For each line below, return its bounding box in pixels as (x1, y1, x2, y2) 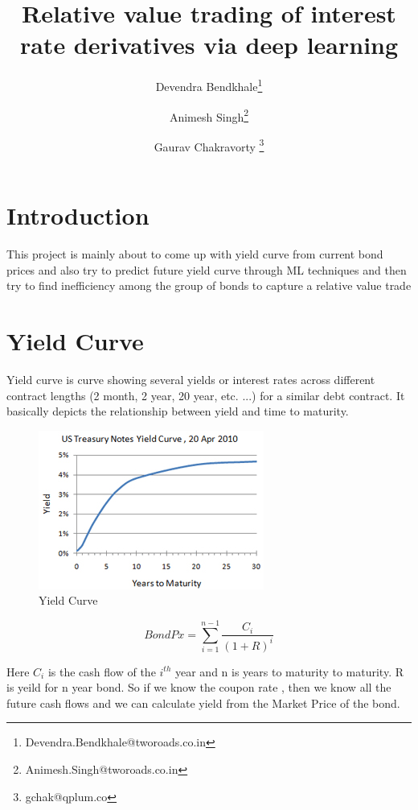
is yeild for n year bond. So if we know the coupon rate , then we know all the (6, 679, 391, 696)
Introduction (6, 199, 150, 232)
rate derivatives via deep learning (19, 28, 399, 61)
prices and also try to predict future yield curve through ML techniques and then (6, 261, 407, 278)
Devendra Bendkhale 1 (155, 76, 263, 94)
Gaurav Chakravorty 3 (154, 135, 264, 155)
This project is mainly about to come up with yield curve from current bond (6, 246, 383, 262)
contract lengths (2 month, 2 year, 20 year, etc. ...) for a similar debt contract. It (6, 386, 405, 403)
